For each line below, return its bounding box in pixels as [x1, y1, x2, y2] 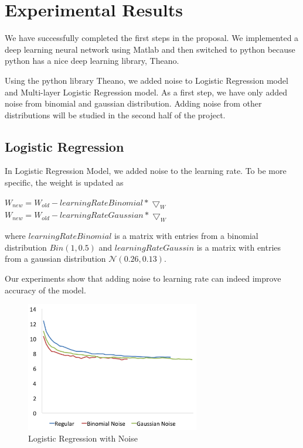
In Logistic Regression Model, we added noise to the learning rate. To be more [5, 165, 287, 177]
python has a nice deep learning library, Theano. [5, 54, 179, 67]
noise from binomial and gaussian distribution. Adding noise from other [5, 97, 262, 110]
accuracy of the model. [5, 283, 86, 296]
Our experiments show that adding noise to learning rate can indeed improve [5, 272, 281, 285]
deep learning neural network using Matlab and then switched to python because [5, 43, 295, 55]
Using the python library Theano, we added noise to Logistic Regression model [5, 74, 288, 86]
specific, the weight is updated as [5, 176, 124, 189]
